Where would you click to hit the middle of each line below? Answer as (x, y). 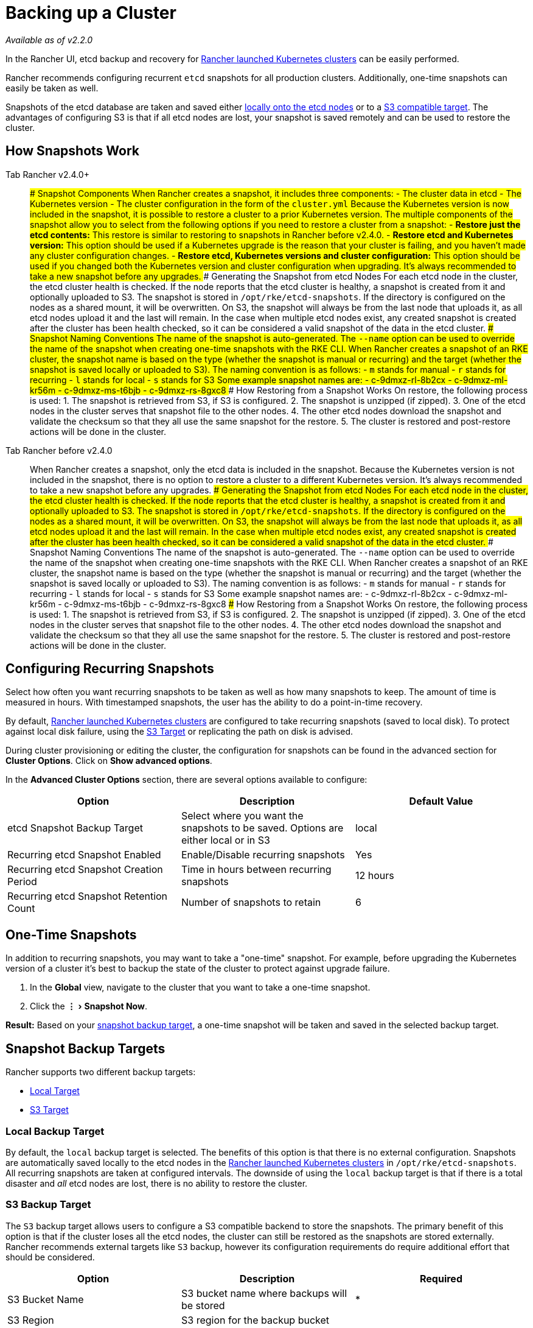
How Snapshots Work (73, 151)
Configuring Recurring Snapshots (110, 669)
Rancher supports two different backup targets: (101, 1072)
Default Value (441, 801)
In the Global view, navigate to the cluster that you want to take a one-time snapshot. (200, 987)
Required (441, 1278)
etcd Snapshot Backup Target (75, 828)
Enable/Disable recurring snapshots (263, 855)
